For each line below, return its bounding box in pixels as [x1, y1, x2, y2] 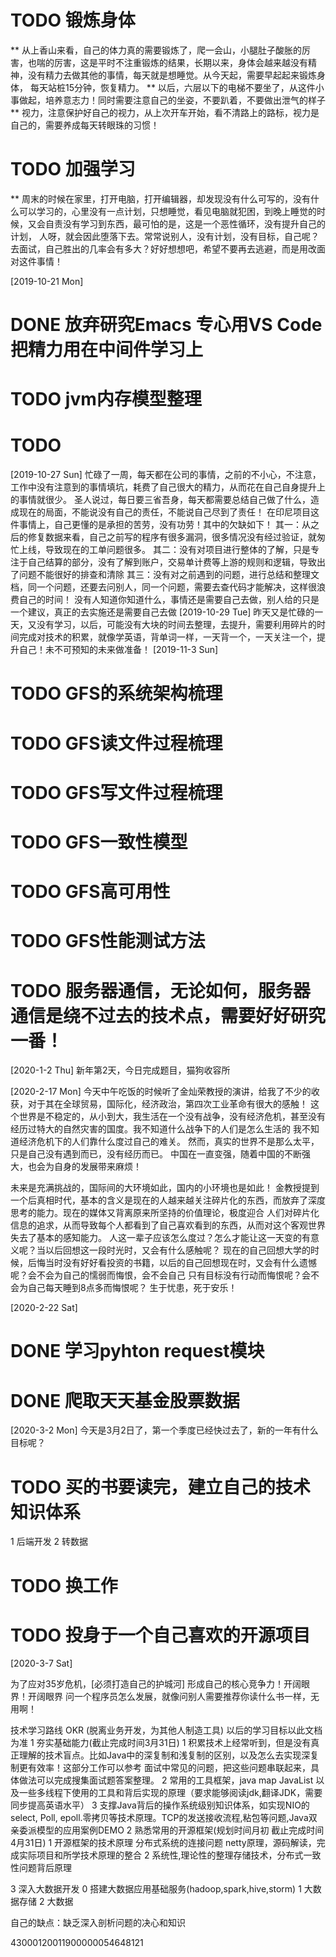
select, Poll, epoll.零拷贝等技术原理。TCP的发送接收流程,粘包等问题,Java [10, 1812, 309, 1824]
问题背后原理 [18, 1862, 72, 1874]
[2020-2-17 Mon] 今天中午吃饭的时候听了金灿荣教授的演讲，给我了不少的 [10, 1086, 312, 1098]
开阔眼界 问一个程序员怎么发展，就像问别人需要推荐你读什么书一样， [27, 1691, 311, 1703]
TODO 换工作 [10, 1574, 118, 1597]
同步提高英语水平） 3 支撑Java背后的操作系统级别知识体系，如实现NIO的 [10, 1799, 310, 1811]
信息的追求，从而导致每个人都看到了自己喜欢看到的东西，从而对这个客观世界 [10, 1219, 326, 1231]
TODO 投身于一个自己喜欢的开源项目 [10, 1624, 311, 1646]
